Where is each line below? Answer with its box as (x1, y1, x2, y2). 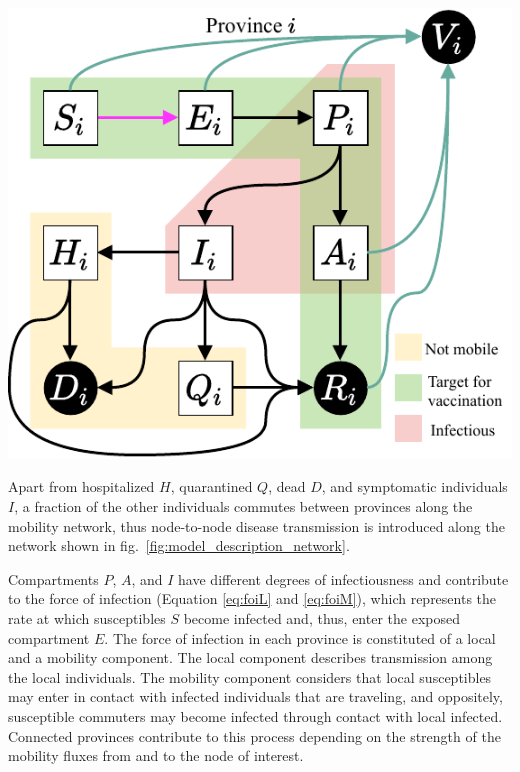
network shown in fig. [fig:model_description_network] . (8, 535, 350, 556)
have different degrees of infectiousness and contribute (178, 568, 509, 589)
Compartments (8, 568, 99, 589)
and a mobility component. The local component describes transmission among (8, 647, 493, 668)
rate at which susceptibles (8, 607, 166, 628)
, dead (268, 476, 306, 497)
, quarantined (170, 476, 253, 497)
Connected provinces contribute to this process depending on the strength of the (8, 725, 501, 746)
